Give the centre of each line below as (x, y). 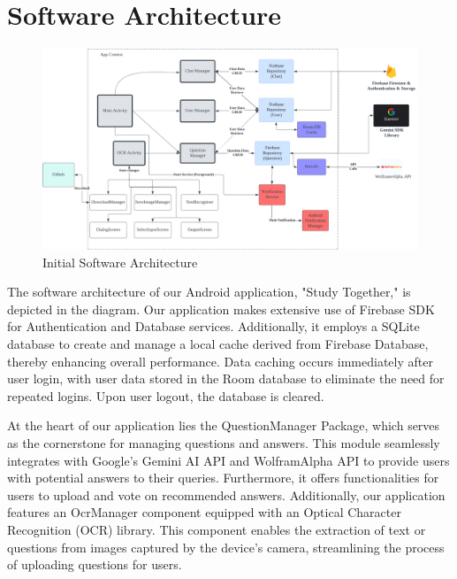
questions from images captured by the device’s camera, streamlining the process (226, 547)
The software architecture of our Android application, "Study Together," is (209, 292)
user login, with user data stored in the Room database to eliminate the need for (226, 378)
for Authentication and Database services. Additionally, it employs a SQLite (213, 326)
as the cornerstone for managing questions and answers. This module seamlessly (224, 442)
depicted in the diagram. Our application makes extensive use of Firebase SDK (221, 309)
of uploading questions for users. (95, 564)
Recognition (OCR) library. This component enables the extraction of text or (217, 529)
